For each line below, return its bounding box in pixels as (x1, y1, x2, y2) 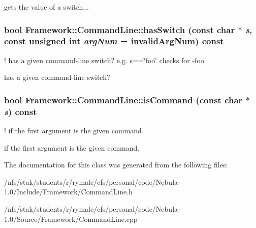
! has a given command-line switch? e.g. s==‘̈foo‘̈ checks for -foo (4, 54, 204, 65)
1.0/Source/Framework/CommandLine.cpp (4, 213, 138, 224)
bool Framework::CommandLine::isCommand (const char (4, 93, 243, 106)
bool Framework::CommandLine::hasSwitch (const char (4, 23, 235, 36)
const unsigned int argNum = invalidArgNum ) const (4, 35, 224, 47)
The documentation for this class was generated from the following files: (4, 159, 228, 170)
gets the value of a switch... (4, 2, 89, 12)
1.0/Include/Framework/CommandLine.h (4, 186, 133, 197)
